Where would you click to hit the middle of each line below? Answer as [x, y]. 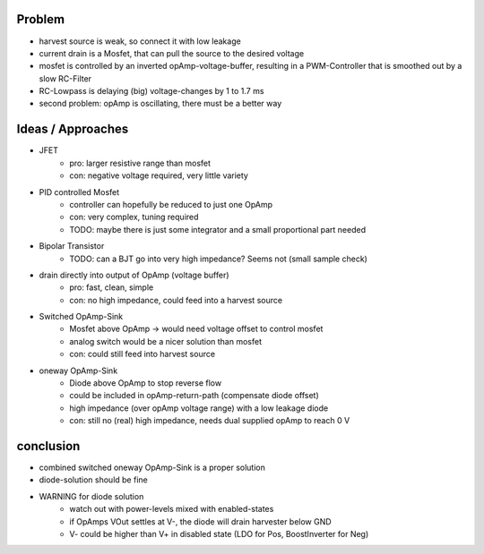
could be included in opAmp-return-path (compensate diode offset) [194, 396]
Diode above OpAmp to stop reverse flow [146, 383]
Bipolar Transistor [72, 246]
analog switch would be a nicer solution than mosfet [165, 341]
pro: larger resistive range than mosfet [140, 163]
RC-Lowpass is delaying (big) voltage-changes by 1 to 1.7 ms [151, 91]
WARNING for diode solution [91, 496]
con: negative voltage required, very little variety [159, 175]
